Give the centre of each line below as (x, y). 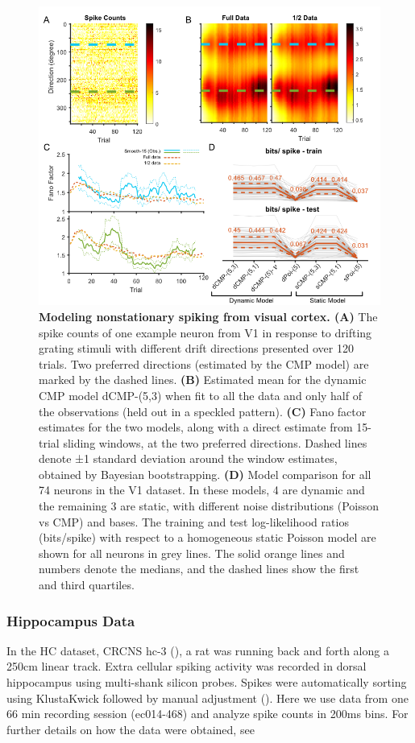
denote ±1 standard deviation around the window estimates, (188, 458)
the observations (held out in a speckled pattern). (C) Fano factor (203, 411)
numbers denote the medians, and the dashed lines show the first (199, 569)
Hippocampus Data (71, 620)
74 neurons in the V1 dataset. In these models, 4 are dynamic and (202, 490)
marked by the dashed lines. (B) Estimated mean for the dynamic (203, 380)
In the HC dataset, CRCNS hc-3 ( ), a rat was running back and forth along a (198, 650)
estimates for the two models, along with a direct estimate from (196, 427)
